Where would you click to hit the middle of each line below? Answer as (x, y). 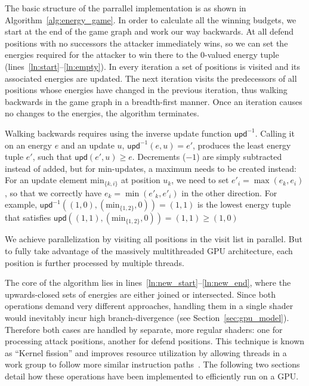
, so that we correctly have (53, 192)
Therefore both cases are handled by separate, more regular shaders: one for (144, 329)
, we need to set (200, 180)
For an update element (46, 180)
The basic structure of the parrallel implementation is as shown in (126, 8)
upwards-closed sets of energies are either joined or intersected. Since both (140, 294)
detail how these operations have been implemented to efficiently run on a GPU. (152, 376)
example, (21, 204)
